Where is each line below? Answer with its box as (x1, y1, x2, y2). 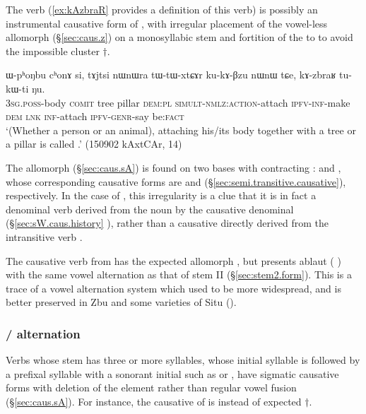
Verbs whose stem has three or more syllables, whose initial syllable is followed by (6, 353, 360, 367)
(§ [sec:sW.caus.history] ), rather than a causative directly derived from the (6, 215, 329, 230)
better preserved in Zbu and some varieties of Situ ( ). (6, 295, 237, 309)
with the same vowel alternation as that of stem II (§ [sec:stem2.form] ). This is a (6, 267, 352, 282)
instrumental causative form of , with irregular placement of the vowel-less (6, 16, 328, 30)
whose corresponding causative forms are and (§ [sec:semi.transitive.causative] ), (6, 174, 346, 189)
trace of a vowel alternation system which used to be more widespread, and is (6, 280, 341, 295)
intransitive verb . (6, 229, 83, 244)
